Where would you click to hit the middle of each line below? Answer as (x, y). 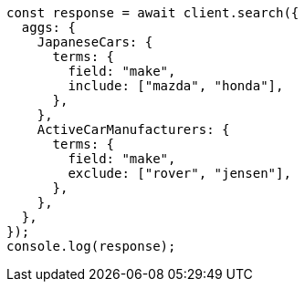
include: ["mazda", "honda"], (176, 86)
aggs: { (48, 27)
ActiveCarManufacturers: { (133, 129)
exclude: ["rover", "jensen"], (179, 173)
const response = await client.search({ (153, 13)
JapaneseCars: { (95, 42)
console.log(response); (91, 246)
